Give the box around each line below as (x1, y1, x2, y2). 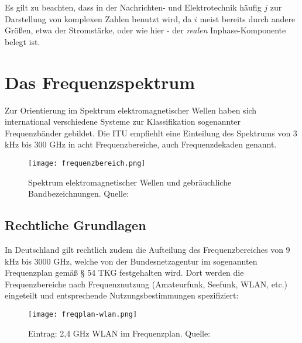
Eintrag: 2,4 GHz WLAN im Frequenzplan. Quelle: (28, 327, 211, 339)
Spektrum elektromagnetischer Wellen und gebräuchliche (28, 176, 232, 188)
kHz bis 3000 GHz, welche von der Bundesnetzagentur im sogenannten (5, 255, 258, 267)
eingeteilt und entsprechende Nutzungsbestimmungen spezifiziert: (5, 289, 239, 301)
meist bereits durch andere (200, 12, 296, 25)
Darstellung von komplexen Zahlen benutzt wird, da (5, 12, 192, 25)
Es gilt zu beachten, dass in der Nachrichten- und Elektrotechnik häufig (5, 1, 262, 13)
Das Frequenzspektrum (5, 70, 195, 94)
